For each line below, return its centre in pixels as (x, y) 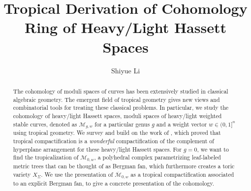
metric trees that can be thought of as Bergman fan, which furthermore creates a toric (124, 166)
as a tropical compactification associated (182, 175)
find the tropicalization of (46, 157)
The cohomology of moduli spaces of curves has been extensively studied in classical (121, 91)
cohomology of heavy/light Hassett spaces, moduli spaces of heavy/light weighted (117, 115)
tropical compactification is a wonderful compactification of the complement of (113, 141)
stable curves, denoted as (45, 124)
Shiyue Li (125, 70)
